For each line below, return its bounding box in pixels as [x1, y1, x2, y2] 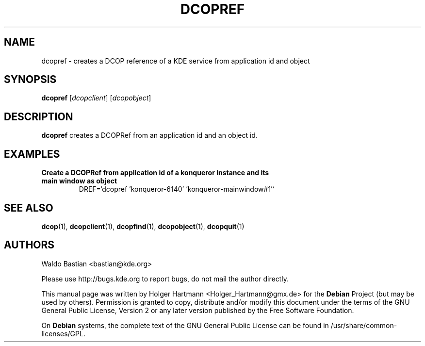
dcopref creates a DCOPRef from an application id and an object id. [41, 131, 258, 140]
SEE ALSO [4, 201, 53, 214]
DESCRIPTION [4, 110, 73, 123]
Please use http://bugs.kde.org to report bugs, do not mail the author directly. [41, 274, 289, 283]
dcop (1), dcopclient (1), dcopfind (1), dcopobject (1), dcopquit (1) [41, 222, 245, 231]
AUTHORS [4, 239, 55, 251]
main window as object [41, 177, 117, 185]
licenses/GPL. [41, 329, 85, 338]
